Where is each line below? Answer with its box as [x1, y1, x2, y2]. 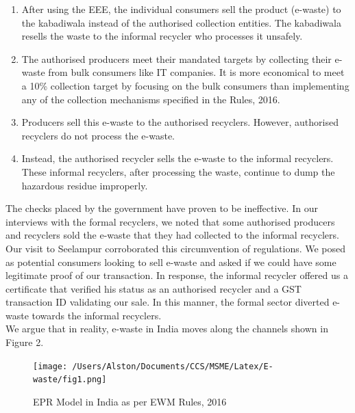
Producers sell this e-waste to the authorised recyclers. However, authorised [21, 115, 339, 129]
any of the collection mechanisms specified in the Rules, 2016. [21, 92, 280, 106]
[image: [33, 361, 68, 371]
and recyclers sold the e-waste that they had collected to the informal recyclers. [5, 228, 339, 242]
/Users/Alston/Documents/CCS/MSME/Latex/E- [72, 361, 273, 371]
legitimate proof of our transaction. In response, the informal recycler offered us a [5, 268, 348, 282]
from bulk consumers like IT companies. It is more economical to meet [48, 65, 345, 79]
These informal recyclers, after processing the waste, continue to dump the [21, 164, 335, 178]
